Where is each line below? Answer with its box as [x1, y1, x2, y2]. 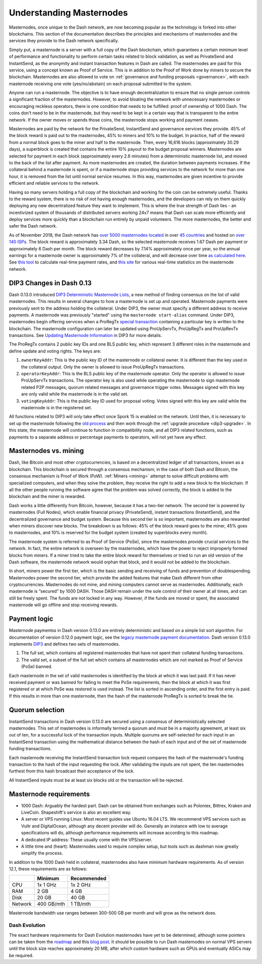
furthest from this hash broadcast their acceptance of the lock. [9, 768, 135, 774]
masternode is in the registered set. [21, 404, 92, 410]
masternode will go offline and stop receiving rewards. [9, 602, 118, 608]
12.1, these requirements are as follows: [9, 866, 87, 872]
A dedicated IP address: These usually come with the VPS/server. [21, 837, 152, 842]
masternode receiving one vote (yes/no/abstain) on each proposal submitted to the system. [9, 81, 192, 87]
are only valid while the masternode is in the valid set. [21, 391, 129, 397]
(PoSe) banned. [21, 664, 53, 669]
